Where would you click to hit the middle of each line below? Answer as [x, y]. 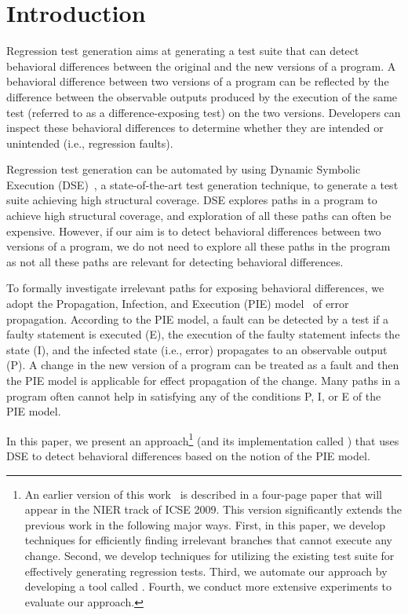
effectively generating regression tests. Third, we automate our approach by [206, 571]
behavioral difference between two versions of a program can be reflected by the [198, 81]
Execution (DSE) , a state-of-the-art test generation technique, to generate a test [202, 184]
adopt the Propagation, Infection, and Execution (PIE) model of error [178, 304]
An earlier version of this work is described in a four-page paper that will [204, 494]
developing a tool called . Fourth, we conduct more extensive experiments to [208, 586]
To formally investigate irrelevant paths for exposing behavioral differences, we [195, 288]
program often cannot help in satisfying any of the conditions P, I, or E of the [194, 395]
